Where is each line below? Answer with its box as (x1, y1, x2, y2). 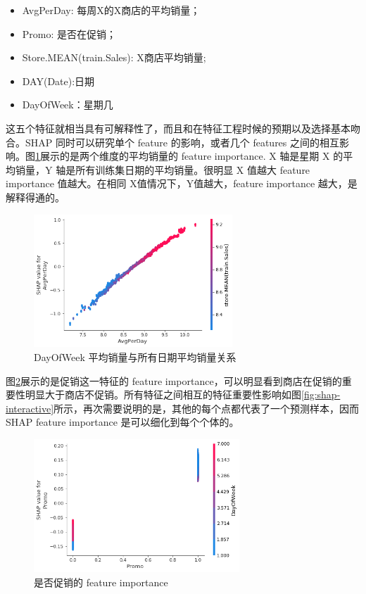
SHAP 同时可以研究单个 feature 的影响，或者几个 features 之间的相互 (25, 134, 340, 149)
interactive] (6, 400, 54, 415)
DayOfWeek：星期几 (22, 97, 113, 112)
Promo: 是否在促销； (22, 26, 117, 41)
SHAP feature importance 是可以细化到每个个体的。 (6, 415, 239, 429)
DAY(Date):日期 (22, 73, 95, 88)
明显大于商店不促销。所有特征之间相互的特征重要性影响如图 (25, 387, 301, 402)
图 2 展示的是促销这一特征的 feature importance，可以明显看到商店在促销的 (6, 373, 342, 388)
